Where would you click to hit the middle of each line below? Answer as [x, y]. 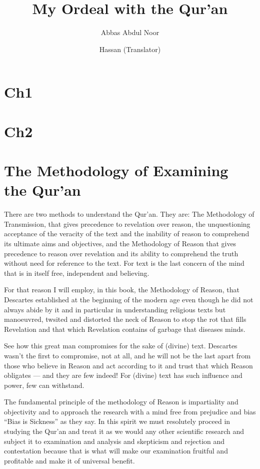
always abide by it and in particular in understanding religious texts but [115, 309]
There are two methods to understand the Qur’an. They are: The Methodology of [129, 214]
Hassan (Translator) [130, 49]
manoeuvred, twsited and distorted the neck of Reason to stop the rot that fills [125, 319]
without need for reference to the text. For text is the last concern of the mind [124, 263]
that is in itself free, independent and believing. [77, 273]
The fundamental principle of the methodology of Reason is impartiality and [121, 402]
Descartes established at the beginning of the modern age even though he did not [129, 299]
